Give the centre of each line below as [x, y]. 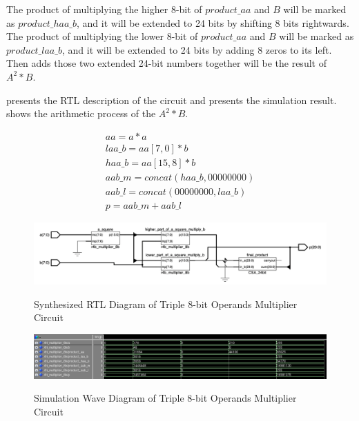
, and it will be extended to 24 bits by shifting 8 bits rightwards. [213, 22]
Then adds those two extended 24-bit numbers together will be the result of [166, 63]
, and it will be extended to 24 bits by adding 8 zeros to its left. [197, 49]
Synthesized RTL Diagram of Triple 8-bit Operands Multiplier [166, 304]
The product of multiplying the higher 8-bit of [104, 9]
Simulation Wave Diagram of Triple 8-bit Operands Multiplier [165, 398]
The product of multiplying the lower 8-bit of [102, 36]
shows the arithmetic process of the [81, 113]
